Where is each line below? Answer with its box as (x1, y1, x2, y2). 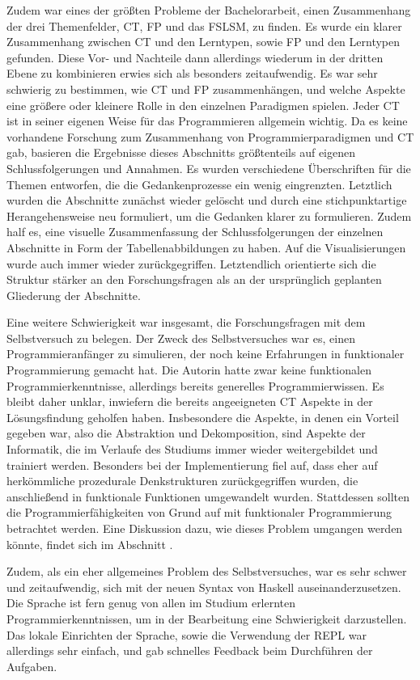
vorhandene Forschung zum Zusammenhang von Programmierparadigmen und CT (6, 128, 414, 145)
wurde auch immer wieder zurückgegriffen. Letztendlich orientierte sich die (6, 255, 376, 272)
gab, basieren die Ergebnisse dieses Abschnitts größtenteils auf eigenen (6, 144, 356, 161)
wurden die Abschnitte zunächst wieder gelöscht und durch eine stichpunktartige (6, 192, 407, 209)
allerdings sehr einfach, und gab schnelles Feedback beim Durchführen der (6, 642, 373, 659)
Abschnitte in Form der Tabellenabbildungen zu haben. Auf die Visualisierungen (6, 239, 406, 256)
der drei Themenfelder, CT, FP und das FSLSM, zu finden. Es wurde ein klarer (6, 17, 402, 34)
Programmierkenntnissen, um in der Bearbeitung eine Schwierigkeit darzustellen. (6, 610, 407, 627)
